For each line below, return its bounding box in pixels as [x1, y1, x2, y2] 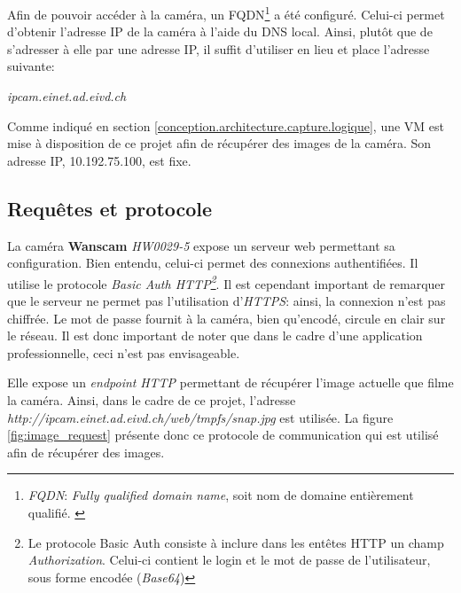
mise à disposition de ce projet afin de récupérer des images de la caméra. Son [7, 134, 432, 152]
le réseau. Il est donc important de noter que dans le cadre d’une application [7, 326, 423, 345]
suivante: [7, 57, 55, 75]
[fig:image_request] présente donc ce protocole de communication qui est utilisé [7, 425, 439, 444]
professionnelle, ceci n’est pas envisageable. [7, 343, 240, 362]
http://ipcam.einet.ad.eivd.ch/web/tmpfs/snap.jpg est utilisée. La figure [7, 408, 394, 426]
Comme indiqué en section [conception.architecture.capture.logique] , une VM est [7, 116, 445, 135]
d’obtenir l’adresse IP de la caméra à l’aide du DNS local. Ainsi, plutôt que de [7, 22, 433, 41]
